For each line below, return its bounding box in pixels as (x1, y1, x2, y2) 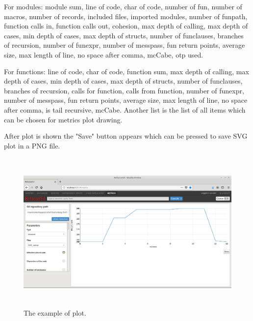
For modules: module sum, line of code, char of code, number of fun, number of (4, 1, 242, 11)
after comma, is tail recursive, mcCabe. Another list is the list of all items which (4, 104, 246, 115)
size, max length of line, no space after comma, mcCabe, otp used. (4, 49, 203, 59)
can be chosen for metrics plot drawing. (4, 114, 123, 124)
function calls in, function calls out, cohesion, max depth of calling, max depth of (4, 21, 248, 31)
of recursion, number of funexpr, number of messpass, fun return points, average (4, 40, 245, 50)
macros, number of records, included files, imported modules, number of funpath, (4, 11, 248, 21)
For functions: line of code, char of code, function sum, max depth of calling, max (4, 66, 249, 76)
